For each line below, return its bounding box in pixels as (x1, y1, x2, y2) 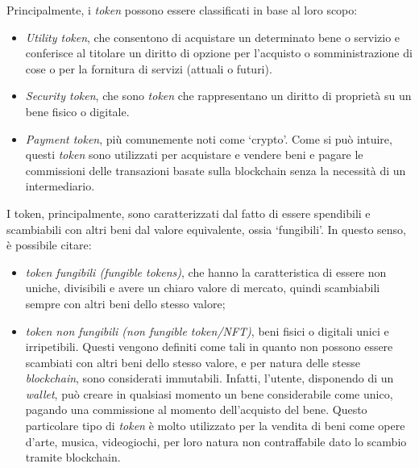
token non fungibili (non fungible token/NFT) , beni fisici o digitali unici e (25, 322, 389, 339)
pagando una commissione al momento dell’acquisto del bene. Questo (25, 401, 367, 418)
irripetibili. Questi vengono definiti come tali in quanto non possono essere (25, 338, 393, 355)
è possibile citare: (6, 236, 92, 253)
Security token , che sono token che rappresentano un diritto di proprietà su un (25, 87, 412, 104)
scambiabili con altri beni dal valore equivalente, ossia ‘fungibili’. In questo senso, (6, 220, 407, 237)
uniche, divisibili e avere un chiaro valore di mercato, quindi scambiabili (25, 279, 380, 296)
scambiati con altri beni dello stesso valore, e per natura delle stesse (25, 353, 360, 370)
